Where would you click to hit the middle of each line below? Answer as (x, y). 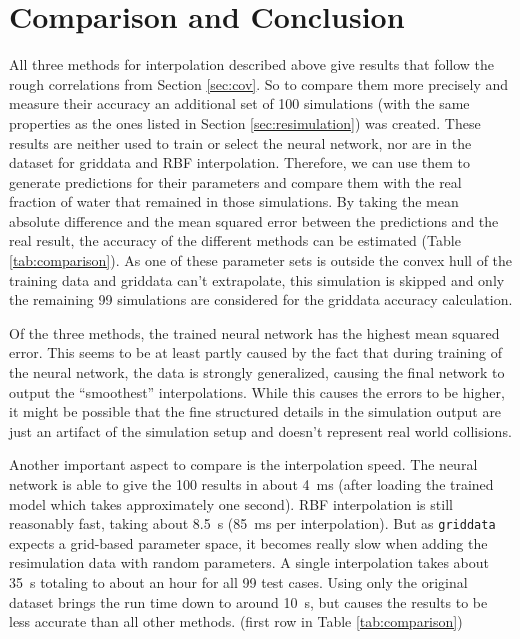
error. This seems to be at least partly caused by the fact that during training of (255, 352)
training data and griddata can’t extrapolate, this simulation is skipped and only (257, 279)
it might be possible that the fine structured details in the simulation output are (255, 411)
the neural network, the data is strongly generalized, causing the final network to (257, 372)
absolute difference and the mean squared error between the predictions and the (254, 220)
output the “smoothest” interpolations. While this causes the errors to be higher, (257, 391)
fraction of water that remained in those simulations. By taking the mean (234, 201)
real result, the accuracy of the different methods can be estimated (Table (235, 240)
